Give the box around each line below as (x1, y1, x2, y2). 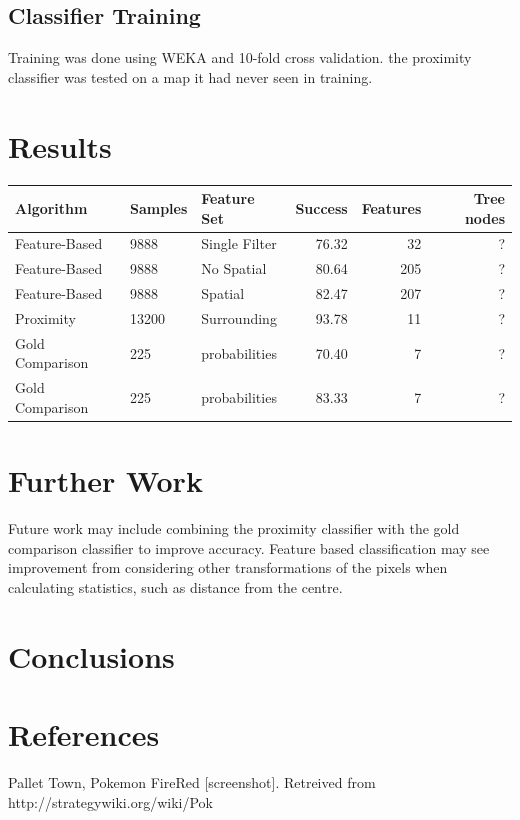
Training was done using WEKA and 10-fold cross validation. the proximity (8, 47, 472, 68)
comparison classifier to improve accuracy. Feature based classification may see (8, 537, 490, 558)
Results (8, 125, 112, 166)
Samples (129, 197, 188, 218)
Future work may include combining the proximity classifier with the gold (8, 518, 460, 539)
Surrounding (201, 307, 277, 328)
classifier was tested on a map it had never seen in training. (8, 66, 373, 87)
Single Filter (201, 233, 277, 254)
